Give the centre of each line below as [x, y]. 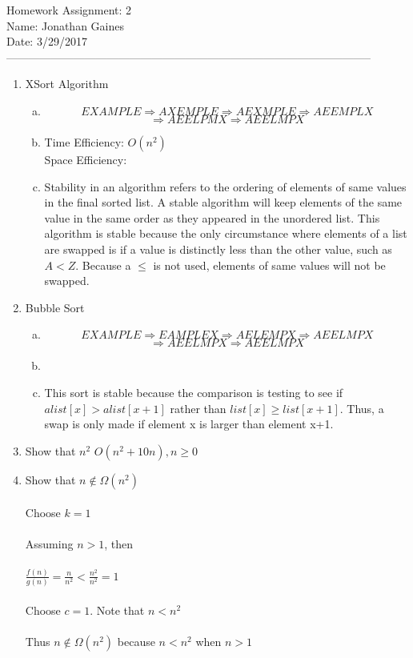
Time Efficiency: [84, 141]
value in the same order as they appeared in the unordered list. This [212, 217]
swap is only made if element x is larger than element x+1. [189, 424]
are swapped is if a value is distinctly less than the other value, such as [218, 249]
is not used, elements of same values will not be [269, 265]
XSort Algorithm [67, 84]
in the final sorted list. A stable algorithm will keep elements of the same [223, 202]
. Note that [117, 610]
